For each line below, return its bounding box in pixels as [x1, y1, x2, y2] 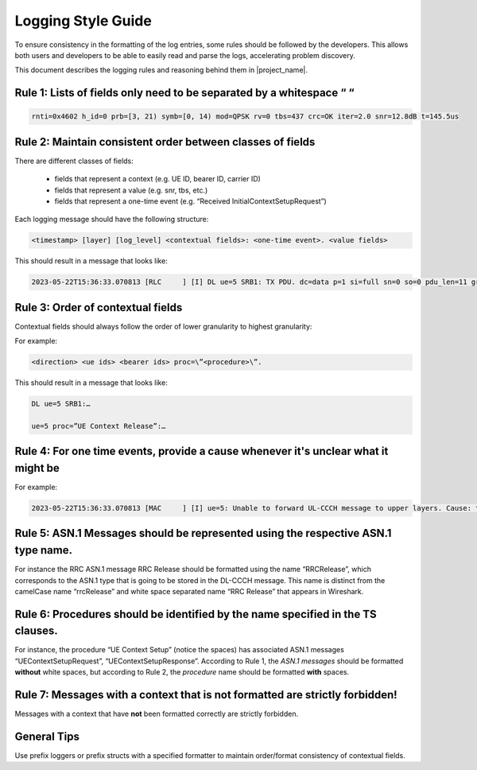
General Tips [14, 729, 79, 743]
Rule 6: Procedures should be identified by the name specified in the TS [14, 607, 377, 620]
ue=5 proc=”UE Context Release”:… [31, 422, 166, 430]
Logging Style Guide [14, 12, 153, 29]
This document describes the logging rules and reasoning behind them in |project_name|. [14, 65, 308, 75]
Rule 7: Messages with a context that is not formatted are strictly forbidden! [14, 688, 397, 702]
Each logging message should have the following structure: [14, 215, 209, 224]
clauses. [14, 624, 59, 638]
